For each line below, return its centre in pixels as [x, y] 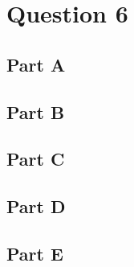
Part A [36, 64]
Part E [35, 253]
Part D [36, 206]
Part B [36, 111]
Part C [36, 159]
